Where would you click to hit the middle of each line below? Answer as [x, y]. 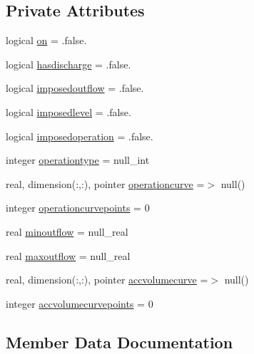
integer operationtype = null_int [78, 160]
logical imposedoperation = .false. [80, 136]
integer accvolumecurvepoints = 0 [80, 303]
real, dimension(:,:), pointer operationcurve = [105, 183]
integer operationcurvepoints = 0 [78, 208]
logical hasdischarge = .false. [68, 64]
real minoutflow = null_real [67, 231]
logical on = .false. [46, 40]
